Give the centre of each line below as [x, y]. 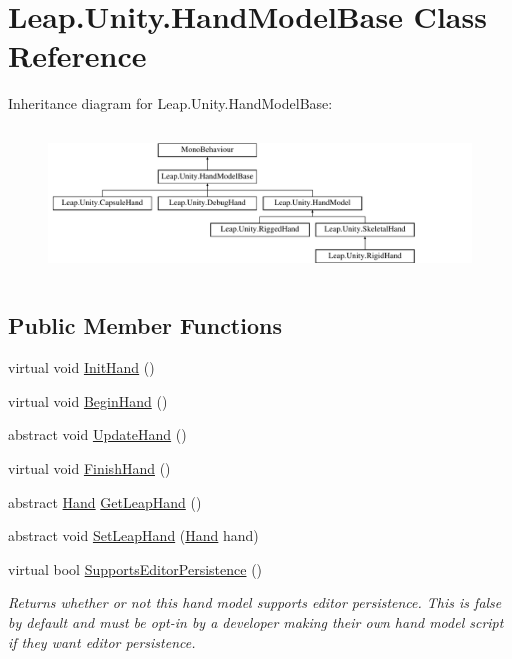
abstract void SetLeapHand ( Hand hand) [133, 535]
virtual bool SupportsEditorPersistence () [135, 568]
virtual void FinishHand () [89, 467]
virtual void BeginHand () [88, 400]
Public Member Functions [145, 325]
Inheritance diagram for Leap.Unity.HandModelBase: [170, 103]
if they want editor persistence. [102, 641]
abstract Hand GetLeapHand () [105, 501]
